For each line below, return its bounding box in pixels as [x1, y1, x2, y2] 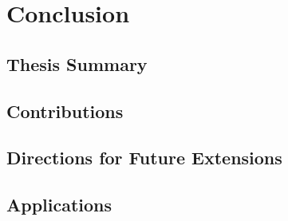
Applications [6, 192, 112, 217]
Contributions [6, 98, 124, 123]
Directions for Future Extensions [6, 145, 282, 170]
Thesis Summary [6, 51, 148, 76]
